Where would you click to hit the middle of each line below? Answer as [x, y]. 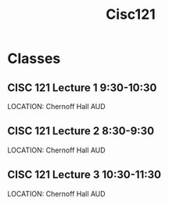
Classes [34, 59]
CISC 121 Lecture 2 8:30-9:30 [81, 131]
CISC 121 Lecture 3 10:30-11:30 [84, 175]
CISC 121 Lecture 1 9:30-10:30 [82, 88]
